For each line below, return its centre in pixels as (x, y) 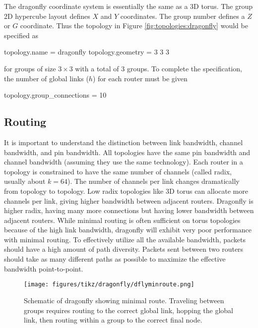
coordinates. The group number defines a (183, 16)
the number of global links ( (46, 78)
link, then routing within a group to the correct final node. (113, 320)
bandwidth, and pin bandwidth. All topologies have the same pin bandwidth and (127, 152)
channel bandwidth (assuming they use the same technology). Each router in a (124, 162)
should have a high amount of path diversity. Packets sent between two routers (124, 249)
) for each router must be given (140, 78)
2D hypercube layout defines (47, 16)
